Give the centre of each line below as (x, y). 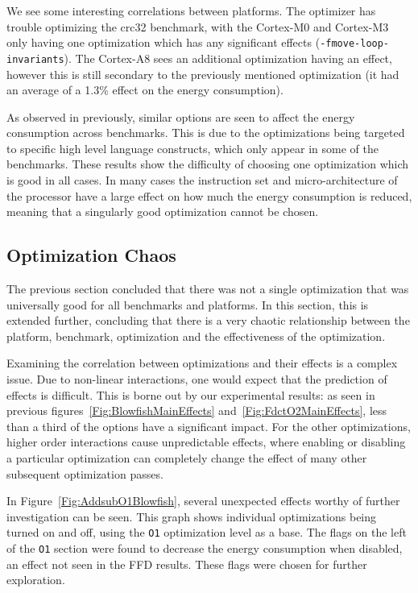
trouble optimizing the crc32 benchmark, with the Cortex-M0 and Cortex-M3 (198, 26)
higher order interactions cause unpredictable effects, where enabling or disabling (206, 442)
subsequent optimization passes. (85, 473)
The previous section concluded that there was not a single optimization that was (208, 289)
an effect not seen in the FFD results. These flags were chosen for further (187, 564)
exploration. (36, 580)
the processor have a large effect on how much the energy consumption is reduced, (209, 195)
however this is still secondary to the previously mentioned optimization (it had (203, 74)
